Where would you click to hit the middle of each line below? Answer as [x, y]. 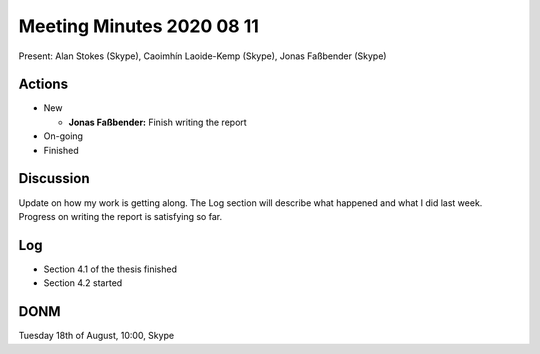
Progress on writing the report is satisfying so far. [120, 216]
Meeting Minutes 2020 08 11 [139, 26]
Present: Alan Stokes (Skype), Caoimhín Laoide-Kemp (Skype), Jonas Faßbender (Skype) [202, 56]
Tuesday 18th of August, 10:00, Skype [96, 336]
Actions [43, 84]
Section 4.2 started [83, 283]
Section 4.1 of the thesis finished [110, 269]
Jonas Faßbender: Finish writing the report [157, 122]
